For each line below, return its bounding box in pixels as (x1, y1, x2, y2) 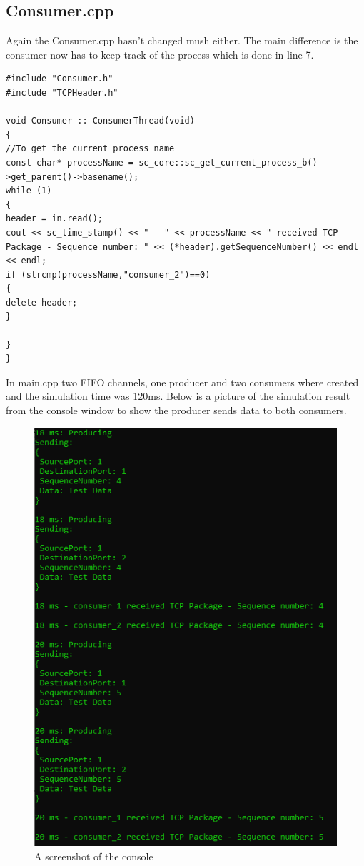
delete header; (6, 297, 78, 308)
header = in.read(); (6, 213, 103, 224)
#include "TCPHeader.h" (6, 87, 118, 98)
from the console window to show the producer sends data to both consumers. (6, 403, 347, 418)
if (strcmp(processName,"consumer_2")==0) (6, 269, 211, 280)
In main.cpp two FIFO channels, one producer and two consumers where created (6, 374, 359, 389)
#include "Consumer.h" (6, 74, 113, 84)
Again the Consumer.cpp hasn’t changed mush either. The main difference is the (6, 33, 358, 48)
